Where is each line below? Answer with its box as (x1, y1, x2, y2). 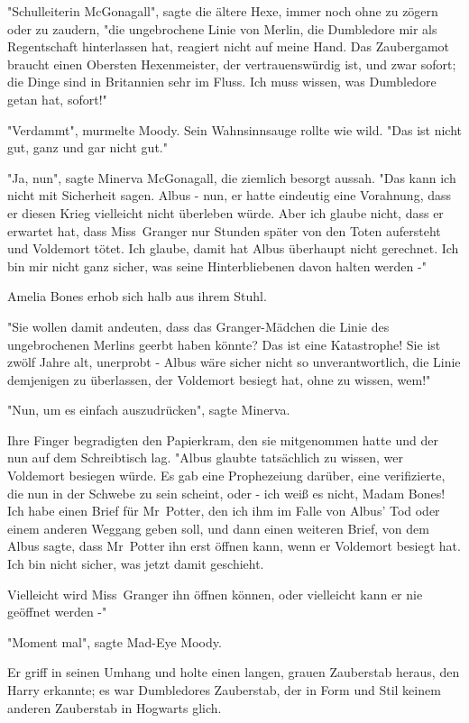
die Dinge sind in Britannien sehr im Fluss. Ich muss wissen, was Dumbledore (7, 72, 437, 91)
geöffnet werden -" (7, 602, 107, 621)
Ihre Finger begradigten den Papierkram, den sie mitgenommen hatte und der (7, 430, 438, 449)
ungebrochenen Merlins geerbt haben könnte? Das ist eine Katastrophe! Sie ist (7, 334, 441, 353)
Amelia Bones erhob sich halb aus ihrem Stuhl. (7, 287, 267, 306)
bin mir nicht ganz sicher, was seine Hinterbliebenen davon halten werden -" (7, 256, 427, 275)
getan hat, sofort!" (7, 89, 107, 108)
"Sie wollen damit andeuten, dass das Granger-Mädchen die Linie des (7, 316, 390, 335)
